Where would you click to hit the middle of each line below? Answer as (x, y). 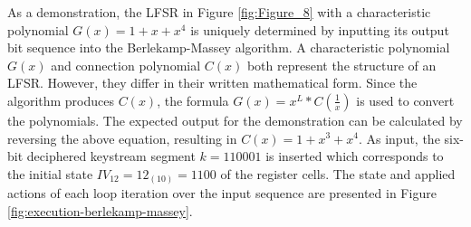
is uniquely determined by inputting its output (320, 29)
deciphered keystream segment (111, 156)
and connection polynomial (126, 65)
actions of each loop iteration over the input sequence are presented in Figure (222, 193)
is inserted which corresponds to (355, 156)
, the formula (193, 100)
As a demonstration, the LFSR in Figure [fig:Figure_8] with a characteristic (219, 12)
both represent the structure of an (341, 65)
